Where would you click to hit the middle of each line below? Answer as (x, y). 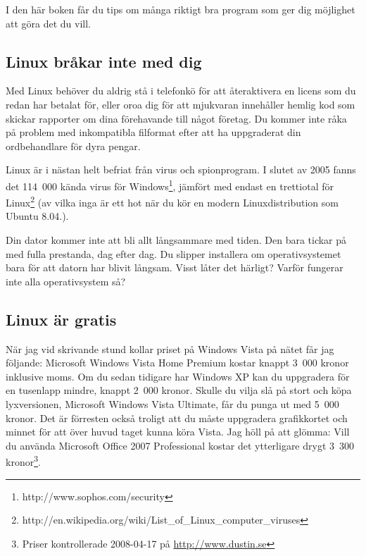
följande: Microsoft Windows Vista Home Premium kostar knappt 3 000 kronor (177, 363)
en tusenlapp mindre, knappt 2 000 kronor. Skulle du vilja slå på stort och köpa (179, 390)
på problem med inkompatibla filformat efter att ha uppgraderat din (153, 132)
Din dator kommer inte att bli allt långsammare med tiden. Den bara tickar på (176, 240)
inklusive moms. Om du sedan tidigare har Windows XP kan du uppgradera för (178, 376)
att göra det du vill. (49, 23)
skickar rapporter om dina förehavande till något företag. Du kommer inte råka (176, 118)
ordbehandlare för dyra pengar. (73, 146)
